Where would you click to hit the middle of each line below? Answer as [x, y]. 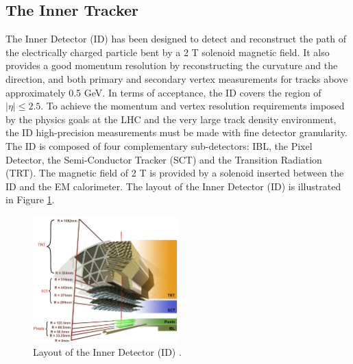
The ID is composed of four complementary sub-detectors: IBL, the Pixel [159, 145]
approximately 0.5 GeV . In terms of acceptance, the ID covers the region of [163, 92]
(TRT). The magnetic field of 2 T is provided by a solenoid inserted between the [175, 173]
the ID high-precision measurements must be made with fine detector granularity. [176, 132]
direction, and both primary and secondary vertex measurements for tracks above [177, 78]
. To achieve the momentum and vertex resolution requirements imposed [193, 106]
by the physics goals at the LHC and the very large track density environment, [171, 119]
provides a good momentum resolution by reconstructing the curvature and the [172, 65]
